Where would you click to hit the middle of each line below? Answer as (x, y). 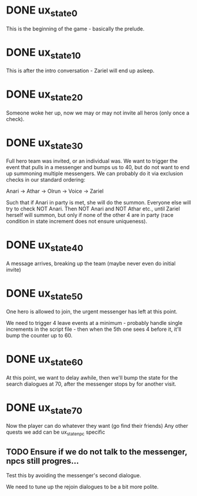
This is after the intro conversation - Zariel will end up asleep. (80, 71)
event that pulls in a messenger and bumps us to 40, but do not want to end (98, 167)
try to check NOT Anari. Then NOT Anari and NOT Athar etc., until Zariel (93, 209)
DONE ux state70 (44, 408)
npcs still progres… (43, 461)
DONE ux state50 (45, 294)
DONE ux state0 (42, 11)
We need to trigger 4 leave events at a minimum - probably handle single (94, 323)
